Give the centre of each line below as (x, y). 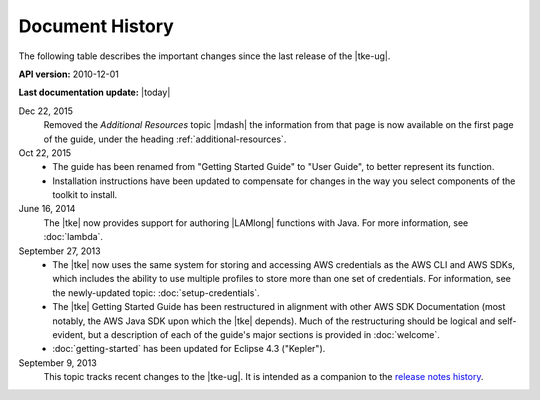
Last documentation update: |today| (94, 92)
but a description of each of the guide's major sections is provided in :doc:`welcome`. (263, 334)
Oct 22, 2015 (45, 152)
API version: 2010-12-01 (69, 74)
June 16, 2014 (47, 209)
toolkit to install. (85, 195)
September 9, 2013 (57, 362)
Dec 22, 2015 (46, 111)
